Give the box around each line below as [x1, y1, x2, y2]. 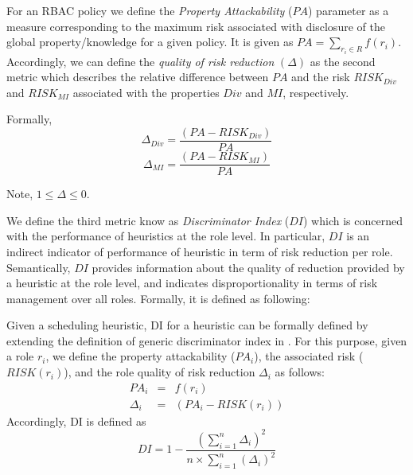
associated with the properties [72, 84, 220, 100]
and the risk [291, 68, 350, 85]
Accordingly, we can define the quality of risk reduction [6, 53, 275, 69]
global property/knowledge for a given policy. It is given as [6, 33, 294, 50]
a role [6, 348, 34, 364]
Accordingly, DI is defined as [6, 412, 146, 429]
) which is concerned [303, 212, 403, 228]
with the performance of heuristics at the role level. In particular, [6, 228, 325, 244]
